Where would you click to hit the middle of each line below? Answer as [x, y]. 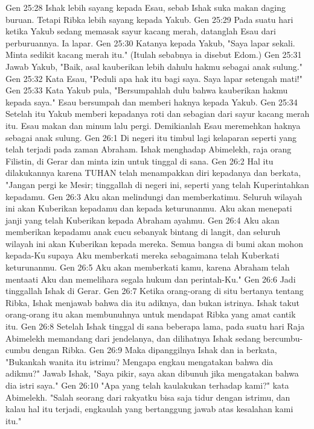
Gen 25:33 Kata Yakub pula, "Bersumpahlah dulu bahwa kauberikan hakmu [147, 90]
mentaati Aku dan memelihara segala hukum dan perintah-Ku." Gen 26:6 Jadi [151, 279]
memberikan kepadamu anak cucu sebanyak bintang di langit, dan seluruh [143, 232]
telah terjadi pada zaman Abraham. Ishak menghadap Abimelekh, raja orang [149, 149]
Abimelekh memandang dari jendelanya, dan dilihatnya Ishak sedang [133, 338]
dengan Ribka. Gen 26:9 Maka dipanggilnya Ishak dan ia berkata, [155, 350]
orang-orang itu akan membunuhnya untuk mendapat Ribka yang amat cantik [151, 314]
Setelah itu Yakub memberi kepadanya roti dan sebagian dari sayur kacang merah [158, 114]
